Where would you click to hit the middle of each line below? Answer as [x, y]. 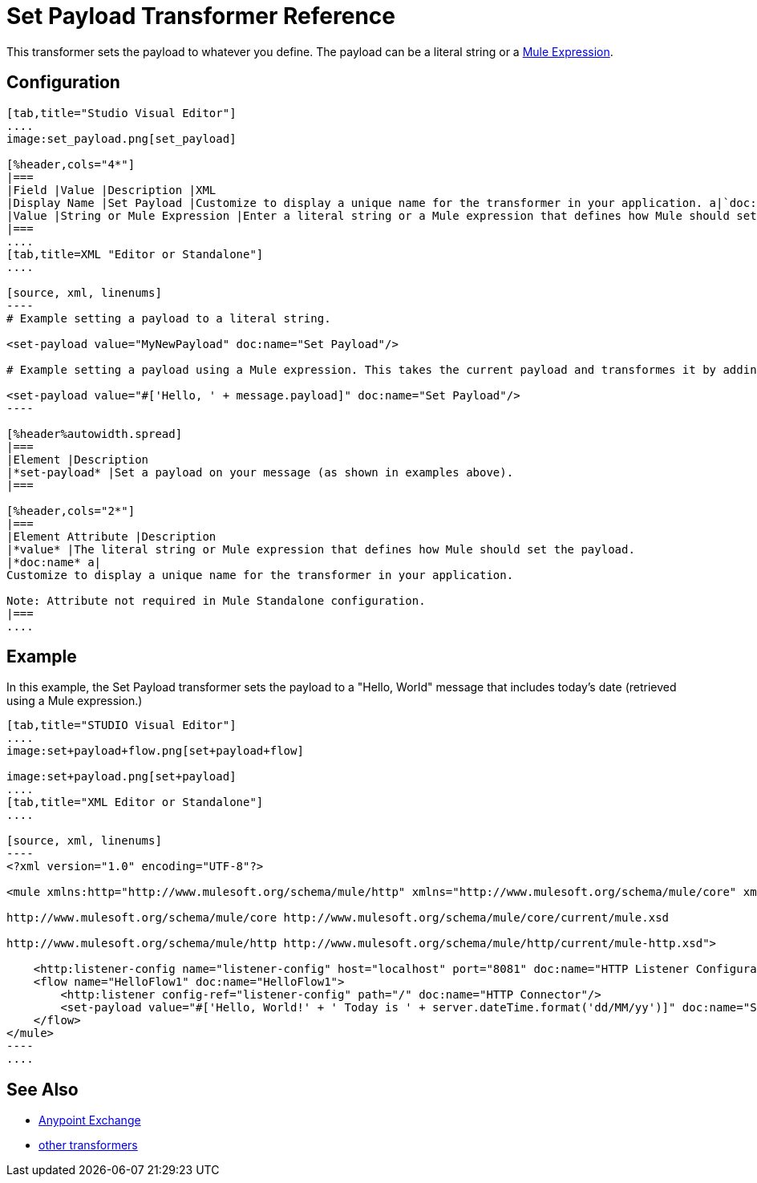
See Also [43, 1089]
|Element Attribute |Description [111, 536]
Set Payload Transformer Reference [201, 16]
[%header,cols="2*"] [71, 510]
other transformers [88, 1145]
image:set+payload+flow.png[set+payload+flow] [155, 751]
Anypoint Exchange [90, 1120]
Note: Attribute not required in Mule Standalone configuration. [216, 600]
